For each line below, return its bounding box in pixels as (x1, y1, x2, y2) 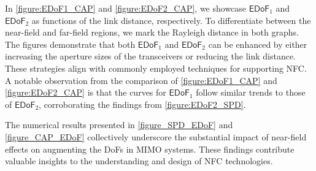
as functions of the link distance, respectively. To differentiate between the (31, 13, 311, 26)
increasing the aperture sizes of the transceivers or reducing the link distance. (5, 50, 296, 63)
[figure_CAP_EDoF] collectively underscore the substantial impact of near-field (5, 130, 307, 143)
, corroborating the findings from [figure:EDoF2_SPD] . (39, 97, 246, 110)
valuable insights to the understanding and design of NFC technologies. (5, 154, 273, 167)
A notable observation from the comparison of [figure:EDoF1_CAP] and (5, 74, 277, 86)
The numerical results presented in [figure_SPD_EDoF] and (5, 118, 233, 131)
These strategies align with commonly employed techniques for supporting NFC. (5, 61, 307, 74)
